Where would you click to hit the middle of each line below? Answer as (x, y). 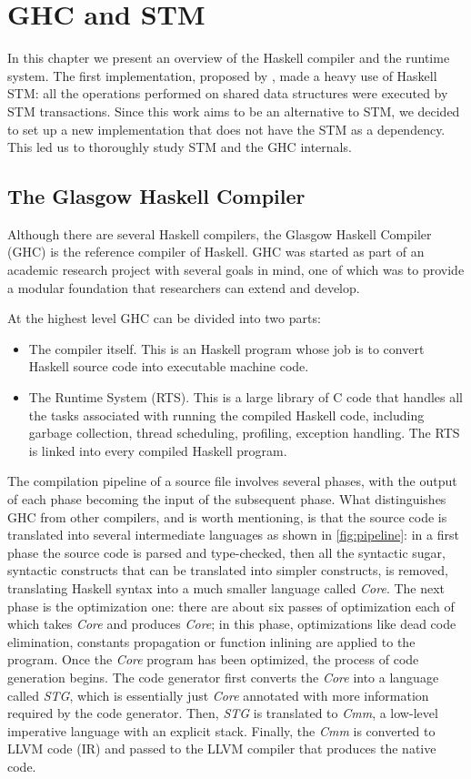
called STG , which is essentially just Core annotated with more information (218, 695)
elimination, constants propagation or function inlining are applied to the (211, 641)
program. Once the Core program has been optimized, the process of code (213, 659)
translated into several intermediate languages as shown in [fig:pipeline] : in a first (233, 535)
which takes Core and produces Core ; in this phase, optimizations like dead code (232, 624)
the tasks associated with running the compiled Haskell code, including (226, 415)
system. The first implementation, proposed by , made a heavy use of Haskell (222, 75)
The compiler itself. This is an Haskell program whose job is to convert (226, 348)
